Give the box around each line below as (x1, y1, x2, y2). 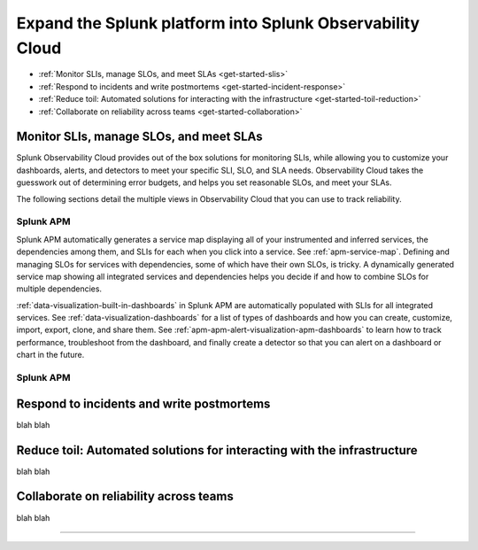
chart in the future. (16, 350, 85, 360)
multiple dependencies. (16, 283, 102, 294)
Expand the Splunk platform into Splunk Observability (16, 13, 420, 33)
